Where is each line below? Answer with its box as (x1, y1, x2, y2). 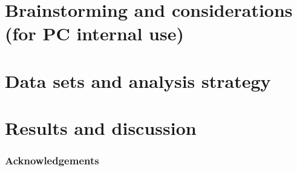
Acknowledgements (5, 153, 99, 168)
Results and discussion (5, 116, 197, 140)
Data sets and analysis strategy (5, 68, 271, 93)
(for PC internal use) (5, 21, 184, 46)
